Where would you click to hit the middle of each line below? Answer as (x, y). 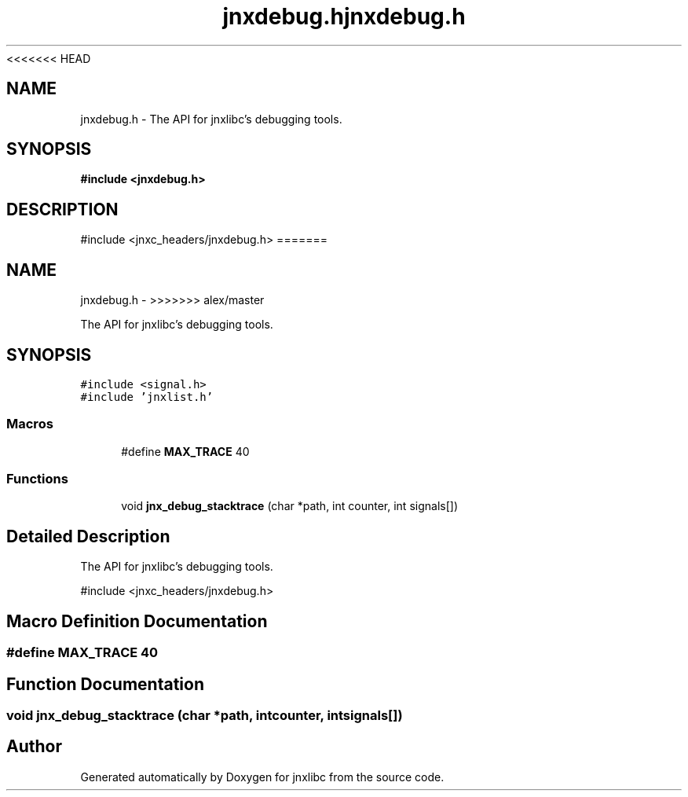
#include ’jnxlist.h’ (147, 397)
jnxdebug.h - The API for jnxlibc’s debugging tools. (211, 119)
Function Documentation (105, 684)
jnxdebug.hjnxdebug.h (344, 17)
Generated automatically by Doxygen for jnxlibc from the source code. (262, 777)
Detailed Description (88, 536)
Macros (30, 424)
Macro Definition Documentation (137, 621)
